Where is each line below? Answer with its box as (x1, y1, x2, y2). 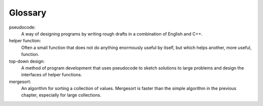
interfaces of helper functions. (21, 72, 82, 78)
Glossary (9, 7, 47, 18)
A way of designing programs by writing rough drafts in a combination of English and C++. (21, 31, 203, 36)
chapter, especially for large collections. (21, 92, 102, 98)
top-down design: (9, 58, 45, 64)
